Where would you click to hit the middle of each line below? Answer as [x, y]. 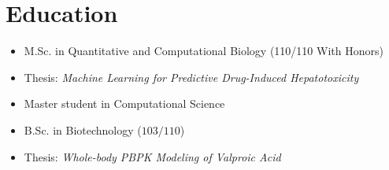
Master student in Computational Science [124, 103]
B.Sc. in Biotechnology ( [83, 129]
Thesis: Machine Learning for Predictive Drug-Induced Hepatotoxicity [191, 77]
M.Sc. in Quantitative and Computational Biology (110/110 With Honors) [204, 51]
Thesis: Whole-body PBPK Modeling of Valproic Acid [152, 156]
